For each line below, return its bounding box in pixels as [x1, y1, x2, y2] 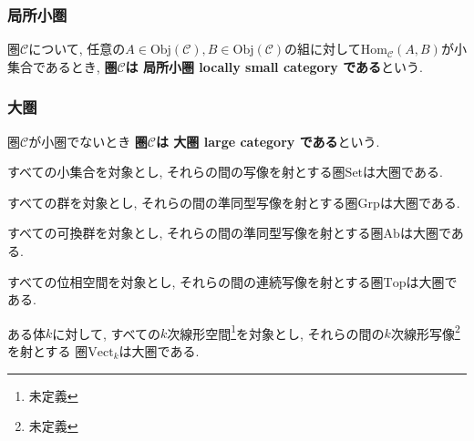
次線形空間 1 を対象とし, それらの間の [167, 321, 385, 343]
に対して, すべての [52, 323, 160, 343]
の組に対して [284, 39, 361, 58]
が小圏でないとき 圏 [28, 131, 148, 150]
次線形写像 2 [390, 321, 460, 343]
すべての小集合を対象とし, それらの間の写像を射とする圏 [7, 162, 345, 181]
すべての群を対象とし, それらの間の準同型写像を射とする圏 [7, 192, 358, 211]
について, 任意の [28, 39, 126, 58]
